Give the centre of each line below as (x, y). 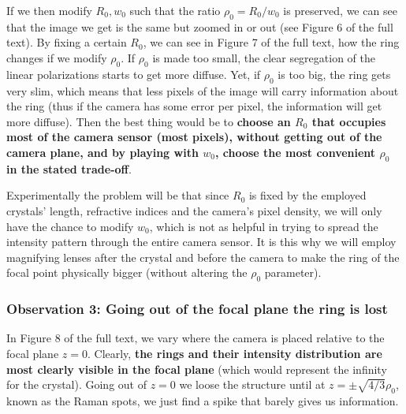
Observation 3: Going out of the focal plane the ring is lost (197, 309)
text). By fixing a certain (67, 42)
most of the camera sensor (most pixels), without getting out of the (194, 137)
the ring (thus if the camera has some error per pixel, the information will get (194, 106)
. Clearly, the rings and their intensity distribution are (235, 353)
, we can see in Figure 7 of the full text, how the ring (271, 42)
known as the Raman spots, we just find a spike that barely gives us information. (203, 400)
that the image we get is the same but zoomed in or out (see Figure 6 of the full (200, 26)
